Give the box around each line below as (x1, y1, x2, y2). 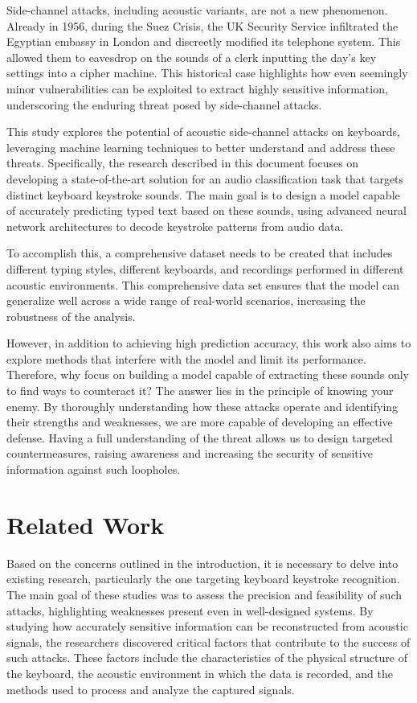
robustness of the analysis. (6, 307, 136, 324)
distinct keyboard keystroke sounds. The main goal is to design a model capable (6, 186, 400, 203)
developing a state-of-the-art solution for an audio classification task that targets (6, 170, 404, 187)
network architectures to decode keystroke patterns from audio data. (6, 217, 344, 234)
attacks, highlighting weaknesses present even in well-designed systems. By (6, 602, 374, 619)
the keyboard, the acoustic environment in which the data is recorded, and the (6, 664, 393, 681)
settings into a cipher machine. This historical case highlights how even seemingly (6, 64, 408, 81)
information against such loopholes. (6, 461, 181, 478)
